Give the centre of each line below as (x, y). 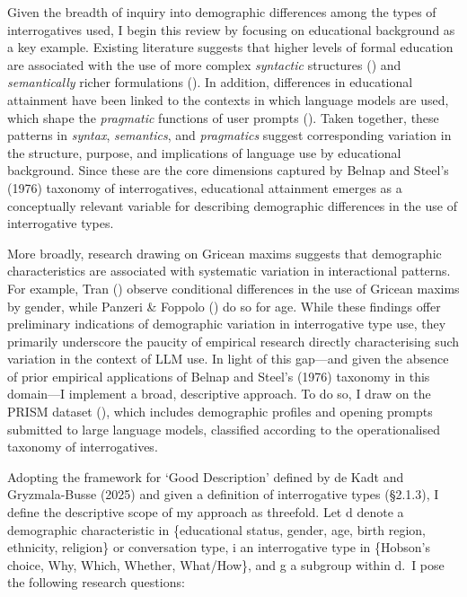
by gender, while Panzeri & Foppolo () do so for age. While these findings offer (224, 306)
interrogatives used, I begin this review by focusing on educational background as (231, 29)
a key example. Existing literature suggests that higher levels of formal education (230, 47)
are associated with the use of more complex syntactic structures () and (204, 64)
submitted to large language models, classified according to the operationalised (224, 429)
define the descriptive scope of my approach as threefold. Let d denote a (206, 512)
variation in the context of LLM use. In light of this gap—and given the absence (228, 359)
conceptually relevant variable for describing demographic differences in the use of (232, 205)
